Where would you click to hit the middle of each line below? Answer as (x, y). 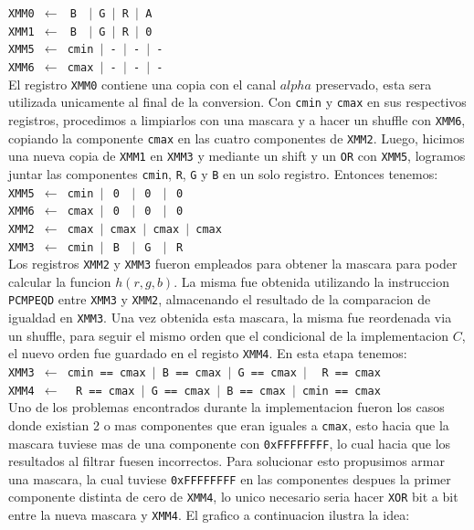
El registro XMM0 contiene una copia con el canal (142, 84)
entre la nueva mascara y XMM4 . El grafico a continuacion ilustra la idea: (209, 515)
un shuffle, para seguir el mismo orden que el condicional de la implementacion (229, 335)
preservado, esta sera (374, 84)
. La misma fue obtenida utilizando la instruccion (311, 281)
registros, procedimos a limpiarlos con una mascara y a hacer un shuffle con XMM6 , (237, 119)
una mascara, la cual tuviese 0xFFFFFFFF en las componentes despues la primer (230, 478)
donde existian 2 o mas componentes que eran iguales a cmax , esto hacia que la (229, 424)
